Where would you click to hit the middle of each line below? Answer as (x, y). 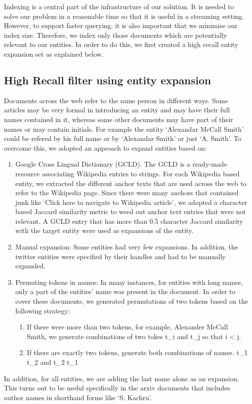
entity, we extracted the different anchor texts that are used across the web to (131, 183)
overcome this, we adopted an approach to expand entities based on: (105, 148)
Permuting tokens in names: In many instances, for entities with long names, (129, 282)
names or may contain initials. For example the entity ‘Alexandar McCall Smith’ (124, 129)
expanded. (30, 266)
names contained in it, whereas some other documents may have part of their (118, 119)
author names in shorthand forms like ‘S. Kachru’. (78, 397)
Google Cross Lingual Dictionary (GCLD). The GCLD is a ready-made (121, 164)
